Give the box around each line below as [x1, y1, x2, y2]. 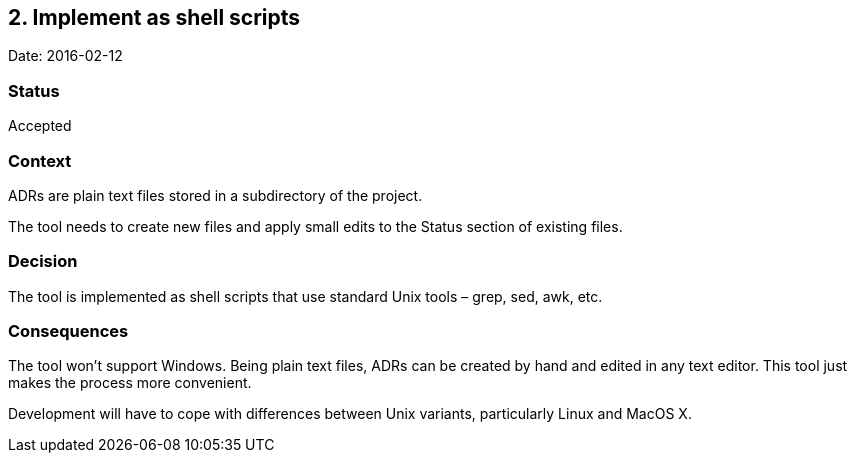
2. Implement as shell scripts [8, 5, 301, 30]
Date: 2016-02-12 [8, 47, 123, 65]
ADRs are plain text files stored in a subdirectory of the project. [8, 186, 423, 204]
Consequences [8, 321, 129, 342]
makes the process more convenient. [8, 374, 252, 392]
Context [8, 150, 72, 171]
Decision [8, 251, 78, 272]
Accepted [8, 117, 72, 135]
